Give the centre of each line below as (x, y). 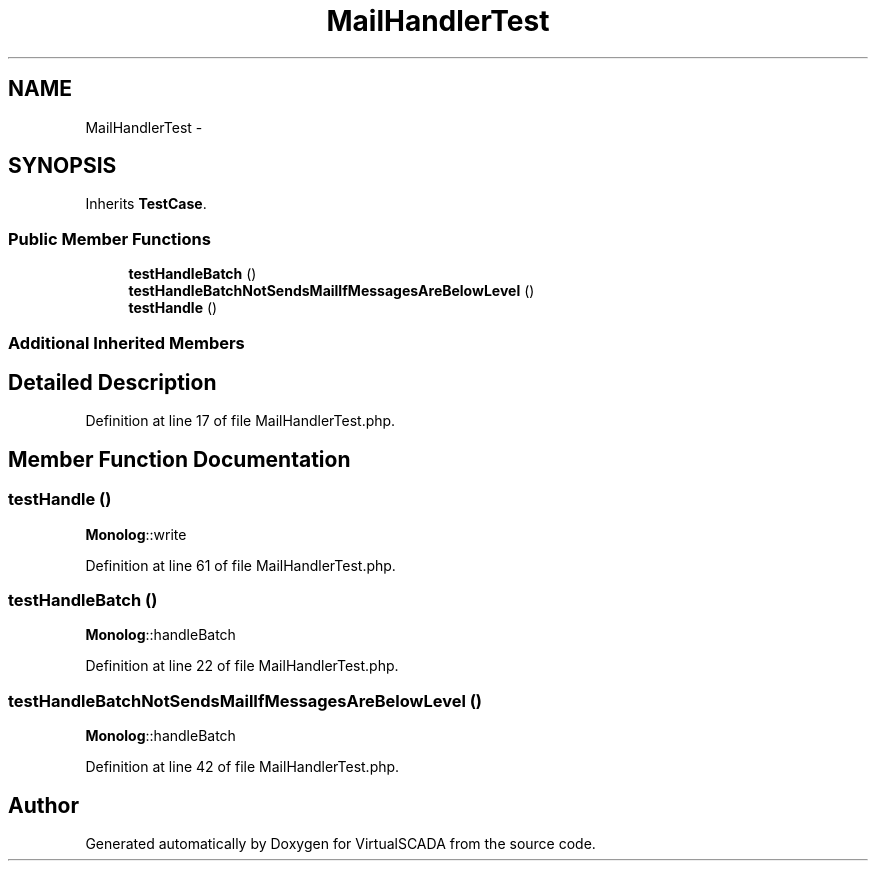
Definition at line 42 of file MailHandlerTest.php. (242, 767)
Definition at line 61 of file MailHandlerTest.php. (240, 565)
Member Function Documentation (179, 459)
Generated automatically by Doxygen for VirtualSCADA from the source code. (340, 843)
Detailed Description (112, 382)
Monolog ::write (136, 534)
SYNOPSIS (62, 166)
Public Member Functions (109, 238)
